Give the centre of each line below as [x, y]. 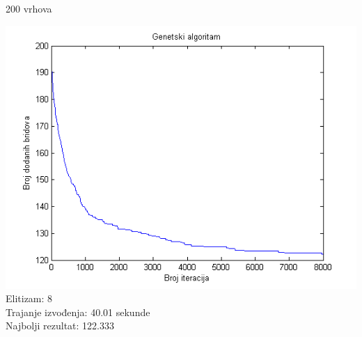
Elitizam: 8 [29, 298]
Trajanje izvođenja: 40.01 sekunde [78, 312]
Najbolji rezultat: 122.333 [60, 326]
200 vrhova [29, 8]
